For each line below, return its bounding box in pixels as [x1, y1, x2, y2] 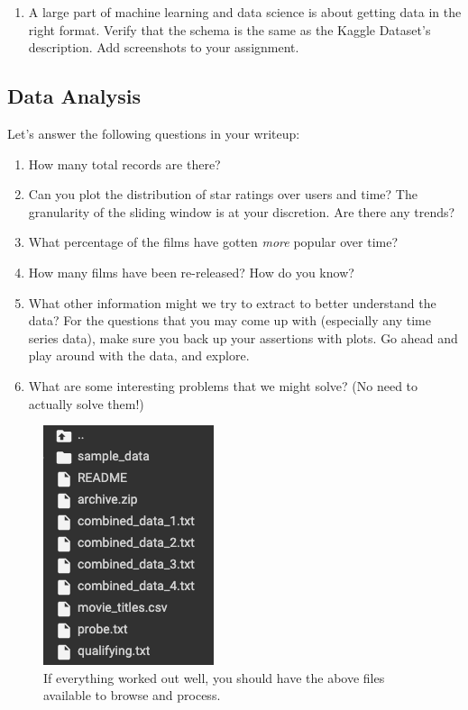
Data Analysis [7, 82, 142, 110]
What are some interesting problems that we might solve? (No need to [28, 376, 418, 395]
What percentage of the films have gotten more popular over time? [28, 232, 399, 251]
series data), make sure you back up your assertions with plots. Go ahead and [28, 328, 458, 347]
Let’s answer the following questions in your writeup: [7, 123, 300, 142]
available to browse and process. [43, 686, 221, 705]
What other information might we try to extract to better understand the [28, 293, 436, 312]
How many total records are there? [28, 154, 221, 173]
